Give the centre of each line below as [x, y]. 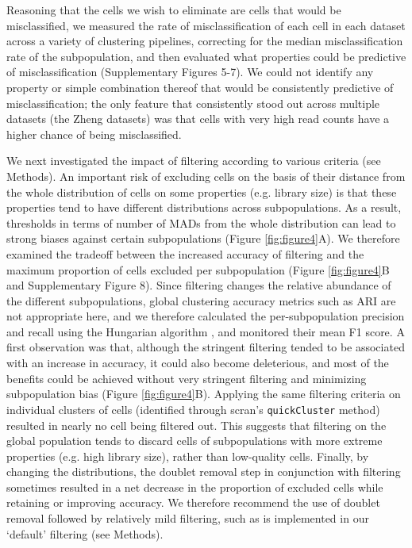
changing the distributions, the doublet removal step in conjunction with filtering [204, 471]
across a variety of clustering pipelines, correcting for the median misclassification [205, 41]
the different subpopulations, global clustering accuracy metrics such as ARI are [201, 300]
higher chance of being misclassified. [94, 134]
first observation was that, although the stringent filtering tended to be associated [206, 347]
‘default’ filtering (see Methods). [85, 533]
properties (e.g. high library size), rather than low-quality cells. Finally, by [188, 456]
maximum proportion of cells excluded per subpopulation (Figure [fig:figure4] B [198, 269]
